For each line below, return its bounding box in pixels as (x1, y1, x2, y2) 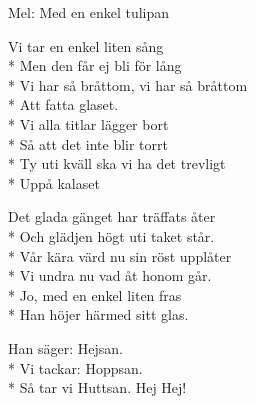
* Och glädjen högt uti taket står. (8, 225, 215, 246)
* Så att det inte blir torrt (8, 133, 168, 154)
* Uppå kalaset (8, 172, 100, 193)
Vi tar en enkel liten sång (8, 35, 164, 56)
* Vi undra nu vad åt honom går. (8, 265, 212, 286)
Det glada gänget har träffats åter (8, 206, 216, 227)
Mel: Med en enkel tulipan (8, 2, 170, 22)
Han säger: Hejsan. (8, 337, 123, 358)
